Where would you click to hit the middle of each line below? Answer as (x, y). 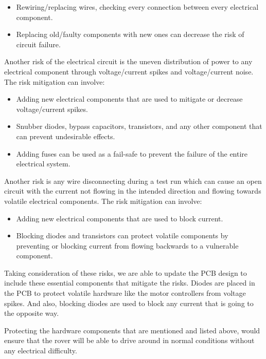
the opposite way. (32, 313)
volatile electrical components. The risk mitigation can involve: (103, 201)
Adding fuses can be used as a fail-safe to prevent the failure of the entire (132, 153)
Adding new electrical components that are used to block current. (120, 218)
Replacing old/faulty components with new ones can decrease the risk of (130, 34)
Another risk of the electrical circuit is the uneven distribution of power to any (128, 61)
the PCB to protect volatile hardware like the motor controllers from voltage (125, 293)
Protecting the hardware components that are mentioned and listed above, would (132, 330)
